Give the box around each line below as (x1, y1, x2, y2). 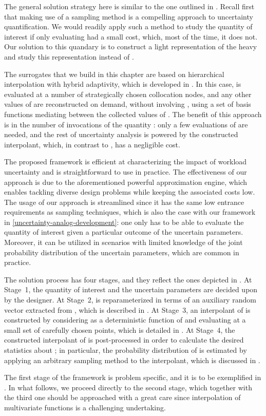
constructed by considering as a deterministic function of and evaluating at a (4, 314, 246, 325)
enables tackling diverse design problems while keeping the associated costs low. (4, 186, 255, 197)
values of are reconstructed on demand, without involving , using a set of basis (4, 99, 251, 109)
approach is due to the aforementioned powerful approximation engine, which (4, 176, 248, 187)
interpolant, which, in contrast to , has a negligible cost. (4, 139, 180, 149)
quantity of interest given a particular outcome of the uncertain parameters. (4, 226, 243, 237)
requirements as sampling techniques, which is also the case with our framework (4, 206, 256, 217)
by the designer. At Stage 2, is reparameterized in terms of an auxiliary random (4, 294, 256, 305)
